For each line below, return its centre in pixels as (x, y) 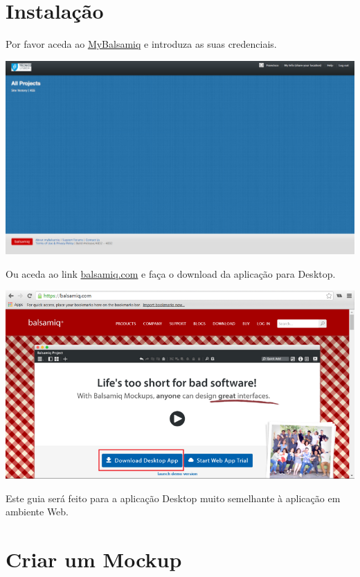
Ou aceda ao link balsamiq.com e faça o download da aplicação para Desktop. (171, 273)
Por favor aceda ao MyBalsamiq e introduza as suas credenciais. (141, 44)
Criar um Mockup (94, 559)
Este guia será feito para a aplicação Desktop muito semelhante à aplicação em (173, 498)
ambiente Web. (37, 512)
